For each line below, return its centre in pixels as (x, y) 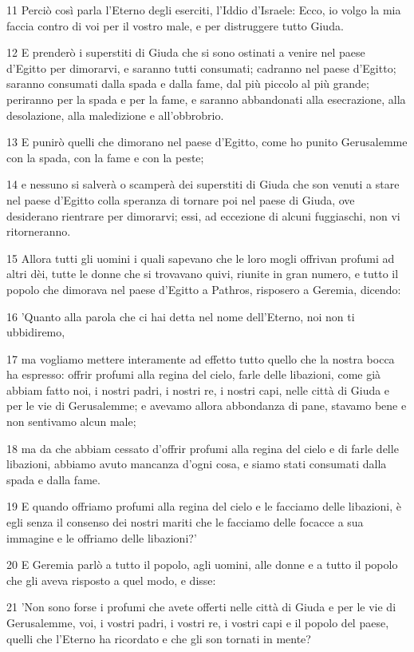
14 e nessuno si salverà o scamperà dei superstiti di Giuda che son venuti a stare (203, 184)
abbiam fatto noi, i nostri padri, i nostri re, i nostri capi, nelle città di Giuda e (198, 390)
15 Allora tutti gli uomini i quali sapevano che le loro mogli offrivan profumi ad (201, 258)
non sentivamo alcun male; (71, 421)
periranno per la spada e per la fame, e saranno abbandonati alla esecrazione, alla (206, 99)
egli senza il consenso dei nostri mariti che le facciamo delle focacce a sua (185, 522)
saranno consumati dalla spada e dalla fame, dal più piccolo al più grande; (188, 83)
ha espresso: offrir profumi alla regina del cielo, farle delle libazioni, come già (194, 374)
